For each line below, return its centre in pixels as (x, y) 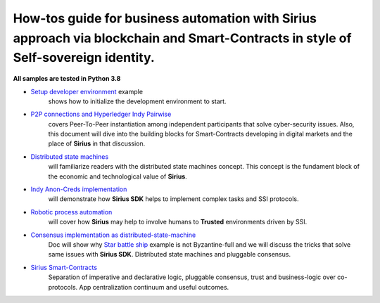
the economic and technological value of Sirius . (118, 176)
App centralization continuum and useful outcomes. (154, 287)
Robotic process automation (71, 212)
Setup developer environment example (87, 91)
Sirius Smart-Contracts (64, 267)
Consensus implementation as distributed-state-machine (113, 235)
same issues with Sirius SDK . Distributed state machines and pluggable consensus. (170, 254)
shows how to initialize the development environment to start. (137, 101)
